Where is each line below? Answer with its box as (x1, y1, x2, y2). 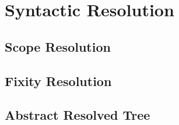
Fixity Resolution (5, 72, 112, 90)
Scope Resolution (5, 37, 111, 55)
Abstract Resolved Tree (5, 106, 150, 124)
